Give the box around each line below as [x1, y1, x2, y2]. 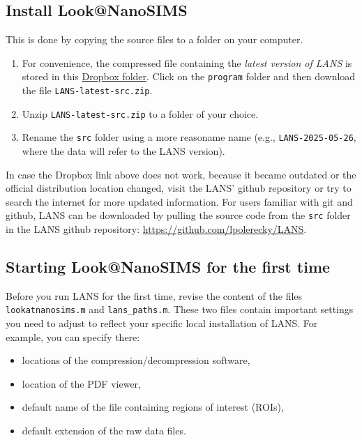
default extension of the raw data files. [22, 423, 186, 438]
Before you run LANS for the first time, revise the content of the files [6, 288, 303, 303]
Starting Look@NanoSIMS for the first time [6, 256, 331, 278]
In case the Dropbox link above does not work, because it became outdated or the [6, 167, 356, 181]
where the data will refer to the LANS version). [22, 144, 225, 158]
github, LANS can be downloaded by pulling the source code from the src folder [6, 208, 351, 222]
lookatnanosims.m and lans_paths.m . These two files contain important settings [6, 302, 354, 317]
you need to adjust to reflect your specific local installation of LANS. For [6, 316, 318, 331]
